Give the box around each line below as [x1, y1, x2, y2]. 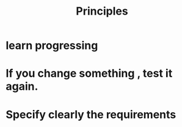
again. [5, 79, 38, 93]
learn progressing [5, 38, 98, 53]
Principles [75, 4, 129, 18]
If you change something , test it [5, 67, 173, 81]
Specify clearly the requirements [5, 107, 177, 122]
